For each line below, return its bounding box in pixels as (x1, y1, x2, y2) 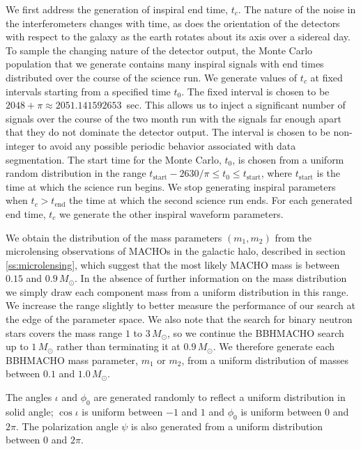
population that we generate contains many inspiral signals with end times (6, 56, 324, 71)
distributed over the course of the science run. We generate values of (6, 70, 298, 84)
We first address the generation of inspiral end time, (6, 2, 228, 16)
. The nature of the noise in (238, 2, 356, 16)
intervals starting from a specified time (6, 84, 171, 98)
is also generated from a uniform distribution (131, 418, 323, 433)
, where (261, 166, 293, 180)
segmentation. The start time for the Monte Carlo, (6, 152, 222, 166)
